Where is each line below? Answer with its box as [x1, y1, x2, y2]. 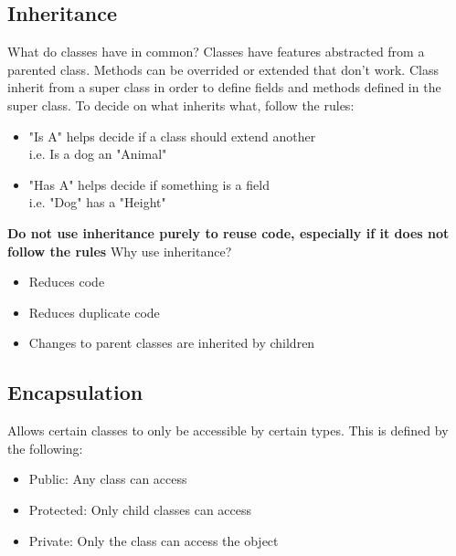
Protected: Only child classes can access [28, 499, 252, 519]
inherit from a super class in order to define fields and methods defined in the [7, 78, 441, 97]
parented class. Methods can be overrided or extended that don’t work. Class [7, 59, 439, 79]
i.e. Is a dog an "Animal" [28, 144, 167, 163]
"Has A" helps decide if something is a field [28, 174, 270, 194]
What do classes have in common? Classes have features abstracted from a [7, 42, 425, 61]
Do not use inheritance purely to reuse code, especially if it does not [7, 223, 450, 242]
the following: [7, 438, 83, 457]
